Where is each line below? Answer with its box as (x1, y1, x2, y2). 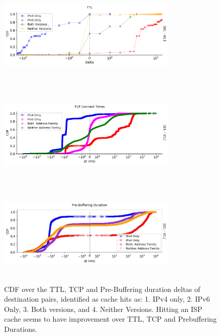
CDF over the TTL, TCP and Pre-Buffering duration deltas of (4, 283, 201, 294)
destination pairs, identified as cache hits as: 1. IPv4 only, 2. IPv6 (4, 293, 210, 304)
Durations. (4, 324, 37, 334)
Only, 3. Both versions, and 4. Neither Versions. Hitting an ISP (4, 303, 203, 314)
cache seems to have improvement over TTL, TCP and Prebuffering (4, 313, 217, 324)
